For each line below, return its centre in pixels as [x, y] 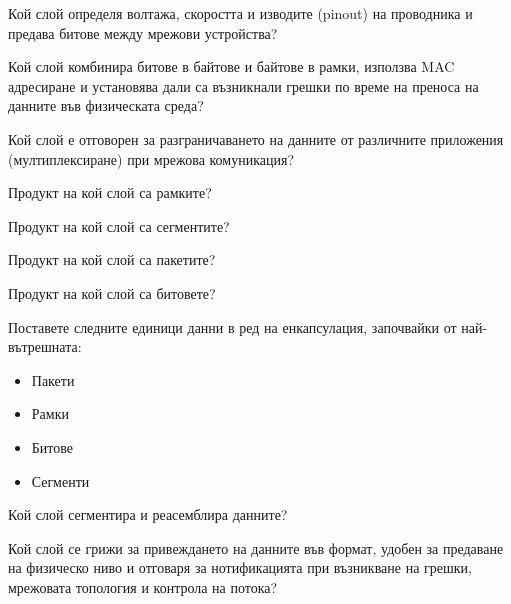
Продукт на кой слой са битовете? [112, 292]
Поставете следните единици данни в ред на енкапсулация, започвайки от [232, 326]
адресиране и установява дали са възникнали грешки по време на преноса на [243, 85]
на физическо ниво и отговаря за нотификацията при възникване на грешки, [240, 567]
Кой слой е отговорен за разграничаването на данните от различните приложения [256, 138]
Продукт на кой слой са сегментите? [119, 225]
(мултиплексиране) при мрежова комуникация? [151, 158]
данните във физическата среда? [106, 105]
